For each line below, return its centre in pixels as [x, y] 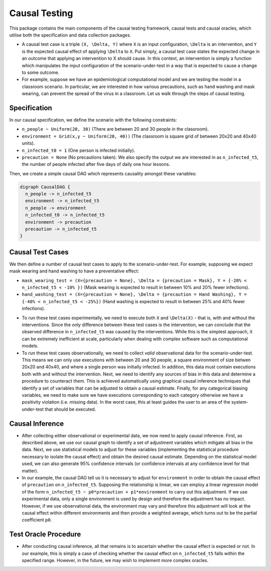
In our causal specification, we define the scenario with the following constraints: [93, 120]
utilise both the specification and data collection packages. [70, 35]
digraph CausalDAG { [45, 187]
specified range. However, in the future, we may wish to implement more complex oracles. [115, 560]
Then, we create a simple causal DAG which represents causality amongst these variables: [103, 173]
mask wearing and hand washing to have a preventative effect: [74, 271]
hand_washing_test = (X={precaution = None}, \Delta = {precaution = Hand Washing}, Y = [134, 295]
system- [240, 402]
